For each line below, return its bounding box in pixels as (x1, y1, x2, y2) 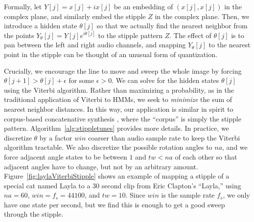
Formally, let (4, 1, 42, 11)
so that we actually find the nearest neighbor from (96, 20, 248, 31)
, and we (222, 142, 248, 152)
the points (4, 30, 34, 40)
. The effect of (169, 30, 211, 40)
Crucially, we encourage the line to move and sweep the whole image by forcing (4, 65, 242, 76)
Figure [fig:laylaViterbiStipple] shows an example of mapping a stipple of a (4, 171, 230, 181)
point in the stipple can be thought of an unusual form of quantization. (4, 49, 217, 59)
